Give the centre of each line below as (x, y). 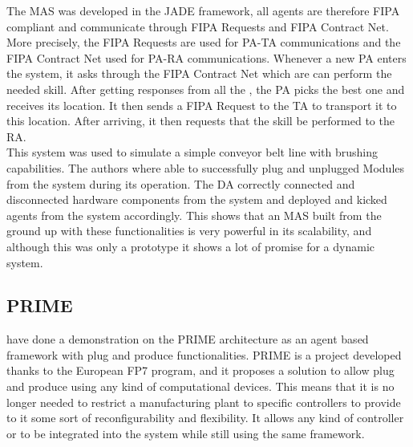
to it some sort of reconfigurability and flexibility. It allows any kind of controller (205, 418)
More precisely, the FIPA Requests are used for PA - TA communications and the (204, 42)
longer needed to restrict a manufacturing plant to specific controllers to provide (204, 402)
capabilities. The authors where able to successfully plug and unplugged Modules (206, 167)
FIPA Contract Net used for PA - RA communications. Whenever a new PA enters (206, 57)
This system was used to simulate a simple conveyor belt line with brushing (192, 152)
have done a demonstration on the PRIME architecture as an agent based (188, 339)
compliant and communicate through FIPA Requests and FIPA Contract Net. (198, 26)
